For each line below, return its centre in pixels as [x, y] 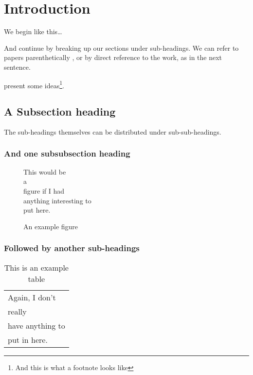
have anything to [36, 325]
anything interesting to [57, 200]
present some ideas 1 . [34, 84]
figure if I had [44, 190]
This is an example [36, 267]
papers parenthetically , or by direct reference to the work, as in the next [113, 57]
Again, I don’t [32, 297]
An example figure [51, 226]
